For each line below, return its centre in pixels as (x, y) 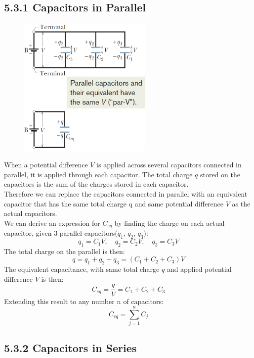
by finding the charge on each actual (169, 223)
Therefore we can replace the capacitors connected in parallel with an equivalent (126, 194)
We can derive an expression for (52, 223)
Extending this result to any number (59, 301)
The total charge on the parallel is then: (64, 251)
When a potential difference (46, 165)
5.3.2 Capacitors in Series (70, 347)
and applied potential (199, 269)
